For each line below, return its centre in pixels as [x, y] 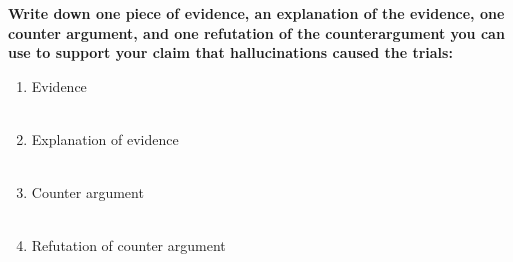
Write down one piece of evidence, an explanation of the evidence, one [256, 13]
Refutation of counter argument [128, 245]
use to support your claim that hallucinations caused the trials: [230, 52]
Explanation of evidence [105, 138]
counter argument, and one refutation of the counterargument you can [256, 32]
